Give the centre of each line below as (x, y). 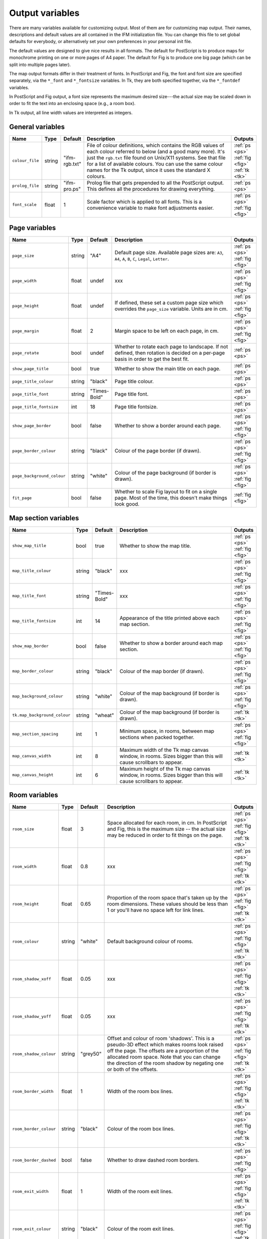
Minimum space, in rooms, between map (167, 731)
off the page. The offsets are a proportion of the (163, 1051)
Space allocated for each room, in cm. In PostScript (167, 823)
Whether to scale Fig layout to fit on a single (166, 492)
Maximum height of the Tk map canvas (165, 769)
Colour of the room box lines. (141, 1129)
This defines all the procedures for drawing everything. (151, 189)
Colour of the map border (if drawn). (162, 671)
